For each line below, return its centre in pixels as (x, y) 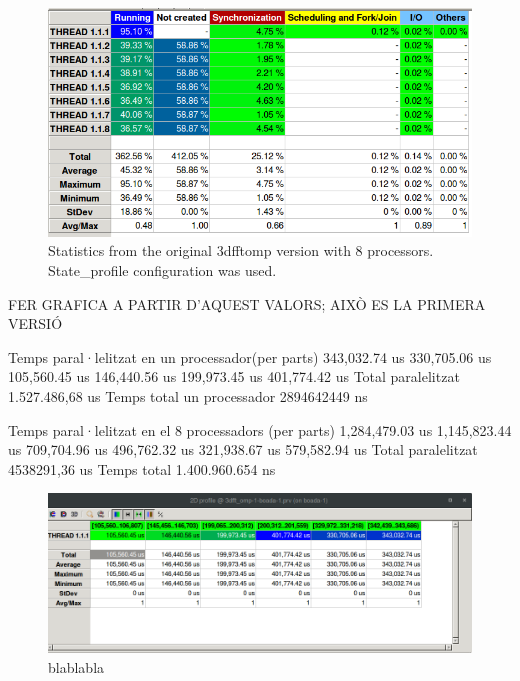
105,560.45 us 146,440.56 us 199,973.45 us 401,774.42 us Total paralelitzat (234, 376)
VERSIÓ (35, 323)
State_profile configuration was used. (162, 270)
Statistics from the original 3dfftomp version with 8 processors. (241, 250)
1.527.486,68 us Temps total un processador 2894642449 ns (188, 396)
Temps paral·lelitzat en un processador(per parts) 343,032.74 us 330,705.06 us (250, 356)
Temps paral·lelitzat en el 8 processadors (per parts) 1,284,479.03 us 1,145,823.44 (260, 429)
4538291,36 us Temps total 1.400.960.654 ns (142, 468)
